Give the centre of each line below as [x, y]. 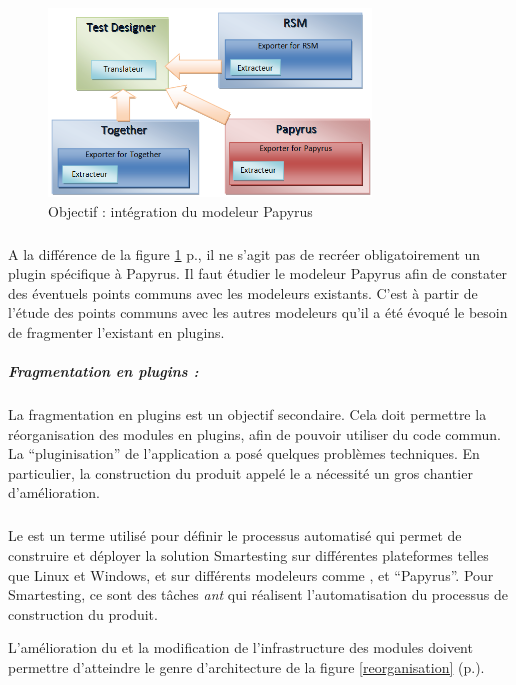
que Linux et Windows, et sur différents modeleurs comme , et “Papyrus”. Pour [251, 574]
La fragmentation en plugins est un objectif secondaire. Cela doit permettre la [247, 414]
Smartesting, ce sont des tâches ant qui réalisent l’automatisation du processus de [258, 594]
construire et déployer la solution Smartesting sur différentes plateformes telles [248, 555]
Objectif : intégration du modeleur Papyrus [180, 210]
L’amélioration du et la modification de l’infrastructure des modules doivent [240, 647]
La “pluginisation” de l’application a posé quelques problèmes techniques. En [244, 453]
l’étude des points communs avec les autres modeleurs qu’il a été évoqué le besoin [258, 312]
